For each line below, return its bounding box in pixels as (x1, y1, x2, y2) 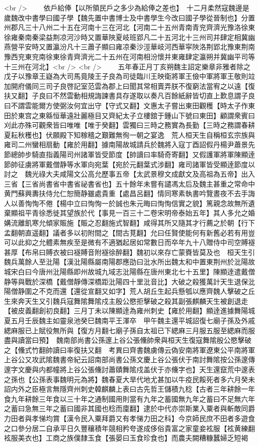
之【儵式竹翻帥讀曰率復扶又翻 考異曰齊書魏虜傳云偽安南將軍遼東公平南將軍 (4, 344, 255, 355)
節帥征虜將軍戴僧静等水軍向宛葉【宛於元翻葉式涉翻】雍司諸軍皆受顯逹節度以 (4, 159, 255, 169)
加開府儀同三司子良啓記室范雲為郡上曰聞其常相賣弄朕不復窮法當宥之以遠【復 (4, 80, 255, 91)
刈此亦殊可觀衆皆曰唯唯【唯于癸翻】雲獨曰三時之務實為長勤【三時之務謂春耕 (4, 120, 255, 130)
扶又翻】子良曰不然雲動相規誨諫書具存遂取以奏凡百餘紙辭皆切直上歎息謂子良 (4, 90, 255, 101)
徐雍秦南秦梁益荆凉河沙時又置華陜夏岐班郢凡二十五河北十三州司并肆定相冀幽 (4, 31, 255, 42)
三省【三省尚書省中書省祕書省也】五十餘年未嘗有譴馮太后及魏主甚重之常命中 (4, 178, 255, 189)
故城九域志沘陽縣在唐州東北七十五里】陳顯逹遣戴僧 (87, 266, 255, 277)
